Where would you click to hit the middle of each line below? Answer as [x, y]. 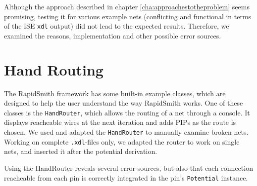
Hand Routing [54, 69]
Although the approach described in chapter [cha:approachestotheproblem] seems [127, 6]
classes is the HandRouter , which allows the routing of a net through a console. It [127, 112]
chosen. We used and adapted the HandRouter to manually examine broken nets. [126, 132]
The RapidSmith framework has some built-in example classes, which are [115, 93]
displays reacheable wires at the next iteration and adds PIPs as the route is [120, 122]
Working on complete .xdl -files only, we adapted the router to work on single [122, 141]
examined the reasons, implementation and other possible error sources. [113, 35]
